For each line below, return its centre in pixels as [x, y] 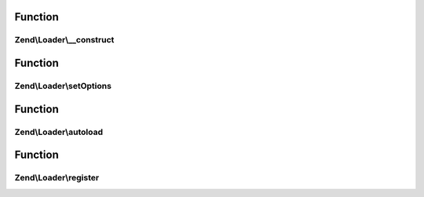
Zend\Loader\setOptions [63, 86]
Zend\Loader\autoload [59, 132]
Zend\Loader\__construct [64, 40]
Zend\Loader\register [57, 178]
